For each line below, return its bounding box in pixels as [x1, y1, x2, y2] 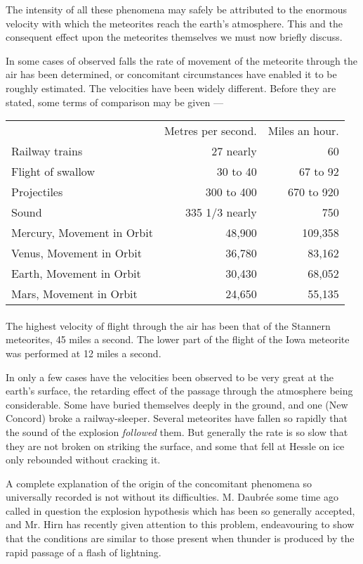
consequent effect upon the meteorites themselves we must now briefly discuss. [6, 30, 343, 44]
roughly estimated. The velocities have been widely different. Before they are [6, 80, 336, 95]
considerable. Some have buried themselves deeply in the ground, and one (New [6, 397, 348, 411]
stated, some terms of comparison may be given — [6, 94, 223, 109]
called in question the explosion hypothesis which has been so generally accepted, [6, 503, 355, 518]
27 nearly [211, 143, 257, 160]
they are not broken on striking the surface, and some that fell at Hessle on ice [6, 438, 345, 453]
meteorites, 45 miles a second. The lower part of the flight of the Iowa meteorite [6, 332, 350, 347]
